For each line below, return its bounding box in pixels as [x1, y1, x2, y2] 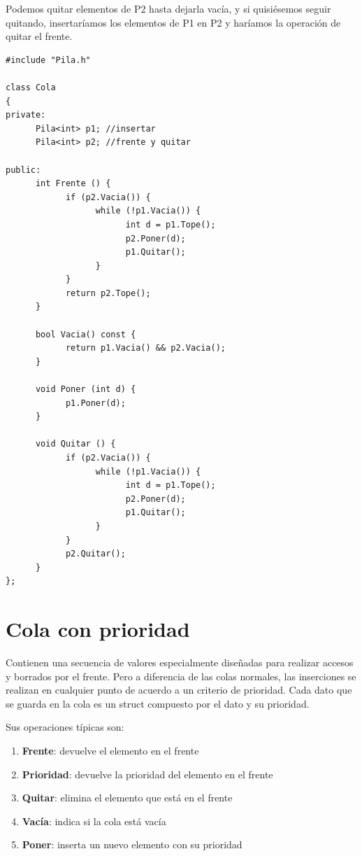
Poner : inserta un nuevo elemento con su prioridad [22, 837, 242, 852]
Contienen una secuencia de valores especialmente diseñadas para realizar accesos [6, 655, 354, 670]
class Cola [6, 82, 56, 92]
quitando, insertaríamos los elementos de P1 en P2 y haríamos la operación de [6, 15, 341, 29]
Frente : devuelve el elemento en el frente [22, 743, 199, 758]
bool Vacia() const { [35, 329, 136, 339]
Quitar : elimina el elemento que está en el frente [22, 790, 233, 805]
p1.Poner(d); [65, 398, 126, 408]
